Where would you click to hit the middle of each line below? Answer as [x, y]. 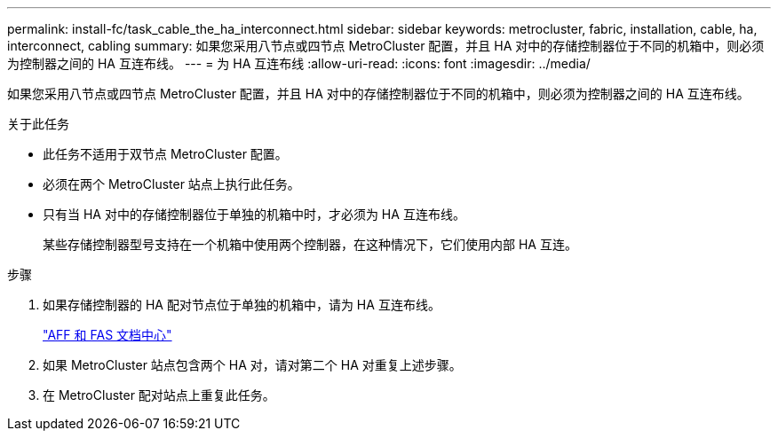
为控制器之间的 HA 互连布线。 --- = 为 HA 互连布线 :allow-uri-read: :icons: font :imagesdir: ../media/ [299, 63]
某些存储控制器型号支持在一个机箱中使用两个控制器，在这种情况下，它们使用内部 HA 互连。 [310, 244]
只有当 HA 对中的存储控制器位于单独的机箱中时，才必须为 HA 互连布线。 [254, 214]
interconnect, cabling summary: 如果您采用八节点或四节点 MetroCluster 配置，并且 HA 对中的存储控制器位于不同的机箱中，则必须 [386, 46]
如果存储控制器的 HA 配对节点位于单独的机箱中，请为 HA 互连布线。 [242, 305]
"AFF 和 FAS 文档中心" [107, 335]
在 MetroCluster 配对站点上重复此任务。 [159, 395]
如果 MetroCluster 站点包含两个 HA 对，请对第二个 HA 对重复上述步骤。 [252, 365]
